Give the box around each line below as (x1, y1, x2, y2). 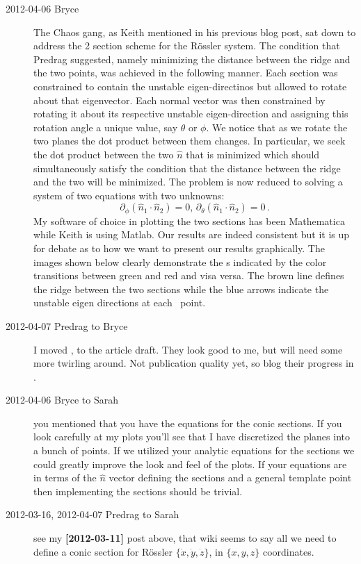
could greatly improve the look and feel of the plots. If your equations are (33, 456, 347, 471)
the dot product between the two (33, 147, 174, 161)
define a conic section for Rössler (33, 544, 173, 558)
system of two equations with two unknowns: (33, 188, 225, 202)
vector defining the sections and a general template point (109, 470, 352, 485)
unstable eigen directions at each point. (33, 295, 206, 310)
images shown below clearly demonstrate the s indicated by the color (33, 254, 327, 269)
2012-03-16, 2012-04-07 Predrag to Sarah (6, 507, 179, 522)
